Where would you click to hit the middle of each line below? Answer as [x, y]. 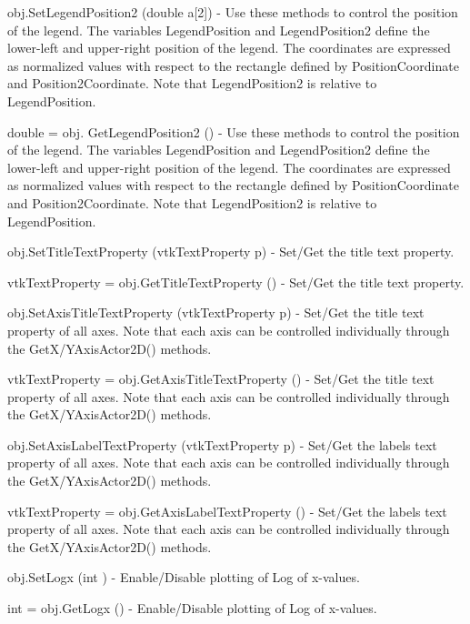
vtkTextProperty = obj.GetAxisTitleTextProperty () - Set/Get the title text [221, 379]
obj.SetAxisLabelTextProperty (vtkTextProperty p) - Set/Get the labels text [222, 444]
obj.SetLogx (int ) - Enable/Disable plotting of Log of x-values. [184, 577]
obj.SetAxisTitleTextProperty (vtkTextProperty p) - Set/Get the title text [216, 312]
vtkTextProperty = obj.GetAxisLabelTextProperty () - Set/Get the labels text [227, 511]
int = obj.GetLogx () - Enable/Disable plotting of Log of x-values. [192, 608]
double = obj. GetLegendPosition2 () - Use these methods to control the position [234, 131]
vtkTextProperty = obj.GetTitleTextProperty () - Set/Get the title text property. [236, 282]
